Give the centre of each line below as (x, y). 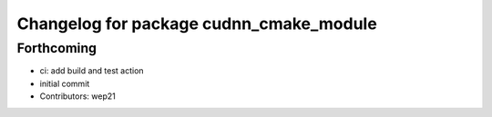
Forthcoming (57, 48)
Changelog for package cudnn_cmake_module (197, 24)
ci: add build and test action (92, 71)
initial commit (65, 83)
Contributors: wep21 (77, 96)
